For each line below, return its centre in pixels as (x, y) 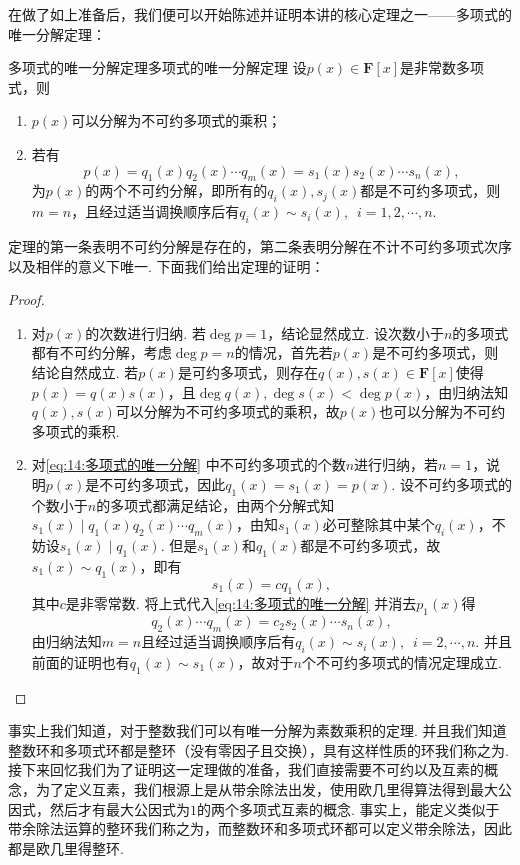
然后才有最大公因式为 (119, 808)
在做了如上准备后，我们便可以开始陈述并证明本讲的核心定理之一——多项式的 (260, 14)
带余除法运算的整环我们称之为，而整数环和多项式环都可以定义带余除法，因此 (260, 828)
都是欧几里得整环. (66, 847)
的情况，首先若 (283, 352)
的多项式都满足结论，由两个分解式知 (215, 504)
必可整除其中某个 (378, 524)
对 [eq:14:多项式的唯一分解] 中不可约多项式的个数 (188, 464)
